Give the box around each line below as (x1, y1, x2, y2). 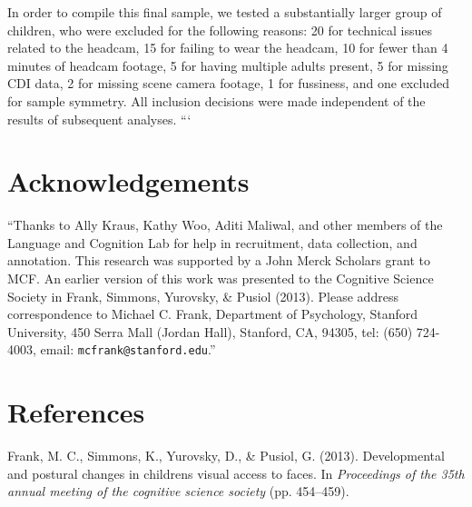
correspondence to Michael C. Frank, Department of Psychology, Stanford (7, 304, 418, 323)
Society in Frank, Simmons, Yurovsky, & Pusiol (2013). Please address (7, 286, 398, 305)
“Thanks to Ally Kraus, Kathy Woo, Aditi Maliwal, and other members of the (7, 215, 443, 234)
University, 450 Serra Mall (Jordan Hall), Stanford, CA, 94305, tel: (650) (7, 322, 413, 341)
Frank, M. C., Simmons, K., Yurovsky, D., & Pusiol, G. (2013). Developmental (7, 446, 445, 465)
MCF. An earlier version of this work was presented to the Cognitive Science (7, 269, 434, 288)
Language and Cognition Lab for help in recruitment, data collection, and (7, 233, 418, 252)
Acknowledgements (7, 163, 250, 200)
